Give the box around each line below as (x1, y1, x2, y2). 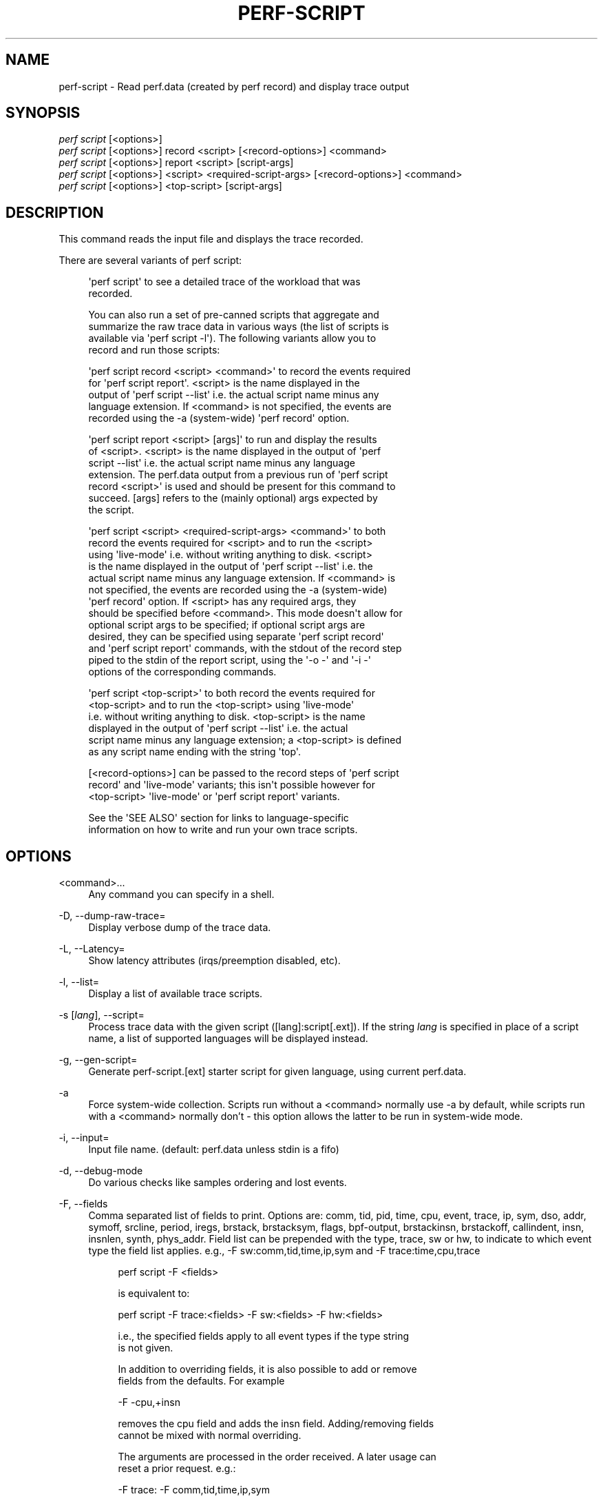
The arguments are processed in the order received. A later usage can (118, 1451, 436, 1463)
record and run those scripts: (88, 344, 220, 356)
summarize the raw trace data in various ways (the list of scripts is (88, 320, 389, 333)
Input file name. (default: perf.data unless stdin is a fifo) (88, 1143, 339, 1156)
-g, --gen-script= (59, 1054, 138, 1066)
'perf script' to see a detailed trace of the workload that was (88, 276, 361, 288)
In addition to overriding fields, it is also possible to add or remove (118, 1363, 417, 1376)
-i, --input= (59, 1132, 109, 1144)
